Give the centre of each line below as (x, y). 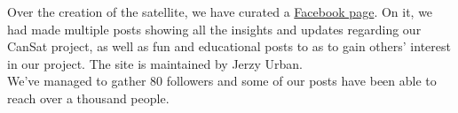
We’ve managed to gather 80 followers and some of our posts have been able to (222, 81)
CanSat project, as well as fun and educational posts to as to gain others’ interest (229, 46)
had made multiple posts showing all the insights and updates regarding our (214, 29)
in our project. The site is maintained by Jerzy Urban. (155, 63)
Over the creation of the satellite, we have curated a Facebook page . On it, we (220, 11)
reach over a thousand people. (88, 98)
